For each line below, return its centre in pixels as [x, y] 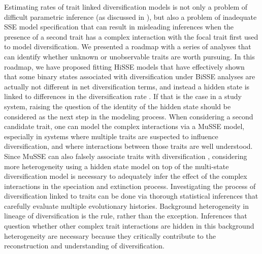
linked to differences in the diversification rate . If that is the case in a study [123, 96]
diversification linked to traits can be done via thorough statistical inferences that [131, 196]
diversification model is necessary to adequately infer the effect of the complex [126, 176]
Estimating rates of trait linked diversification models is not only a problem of [126, 7]
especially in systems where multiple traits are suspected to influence [111, 136]
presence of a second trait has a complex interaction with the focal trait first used [131, 36]
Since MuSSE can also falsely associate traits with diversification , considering [126, 156]
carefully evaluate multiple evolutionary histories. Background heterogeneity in [127, 205]
